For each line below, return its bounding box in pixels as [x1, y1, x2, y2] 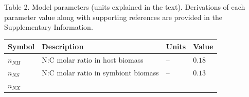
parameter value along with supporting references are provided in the [4, 11, 222, 22]
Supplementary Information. [4, 22, 93, 32]
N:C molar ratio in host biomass [42, 54, 144, 65]
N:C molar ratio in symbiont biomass [42, 67, 159, 77]
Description [42, 41, 84, 52]
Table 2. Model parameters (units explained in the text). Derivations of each [4, 2, 245, 12]
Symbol [8, 41, 35, 52]
